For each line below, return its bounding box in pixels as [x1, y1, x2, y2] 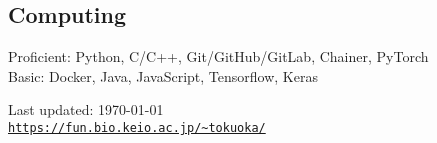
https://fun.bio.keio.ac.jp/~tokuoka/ [8, 120, 266, 135]
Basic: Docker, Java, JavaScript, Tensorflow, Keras [8, 65, 318, 86]
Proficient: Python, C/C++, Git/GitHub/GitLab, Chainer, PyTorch [8, 46, 429, 67]
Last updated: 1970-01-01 [8, 99, 164, 120]
